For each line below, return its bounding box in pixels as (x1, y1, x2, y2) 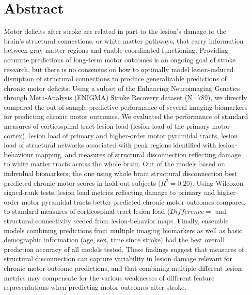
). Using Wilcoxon (189, 177, 244, 188)
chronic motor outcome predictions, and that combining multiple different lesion (4, 263, 242, 273)
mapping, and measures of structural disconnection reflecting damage (35, 149, 241, 159)
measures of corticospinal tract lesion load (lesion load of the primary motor (4, 121, 230, 131)
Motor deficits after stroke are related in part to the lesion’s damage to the (4, 26, 226, 36)
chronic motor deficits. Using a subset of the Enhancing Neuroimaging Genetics (4, 83, 240, 93)
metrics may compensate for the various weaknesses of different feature (4, 272, 215, 282)
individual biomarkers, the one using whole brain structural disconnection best (4, 168, 237, 178)
